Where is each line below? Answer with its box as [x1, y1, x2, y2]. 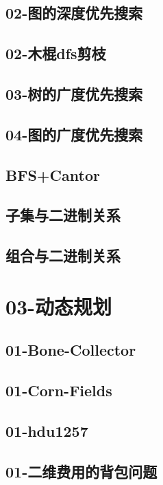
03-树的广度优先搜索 [5, 83, 143, 104]
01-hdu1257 [5, 420, 88, 441]
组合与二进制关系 [5, 245, 121, 266]
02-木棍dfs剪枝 [5, 43, 106, 64]
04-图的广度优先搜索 [5, 123, 143, 144]
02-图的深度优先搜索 [5, 2, 143, 23]
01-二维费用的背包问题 [5, 460, 158, 482]
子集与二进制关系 [5, 204, 121, 226]
